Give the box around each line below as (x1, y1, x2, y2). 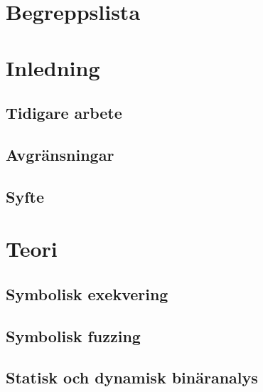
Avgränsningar (6, 143, 114, 165)
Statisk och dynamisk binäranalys (6, 366, 258, 388)
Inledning (6, 53, 100, 82)
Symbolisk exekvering (6, 282, 168, 304)
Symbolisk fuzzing (6, 324, 141, 346)
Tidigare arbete (6, 102, 122, 124)
